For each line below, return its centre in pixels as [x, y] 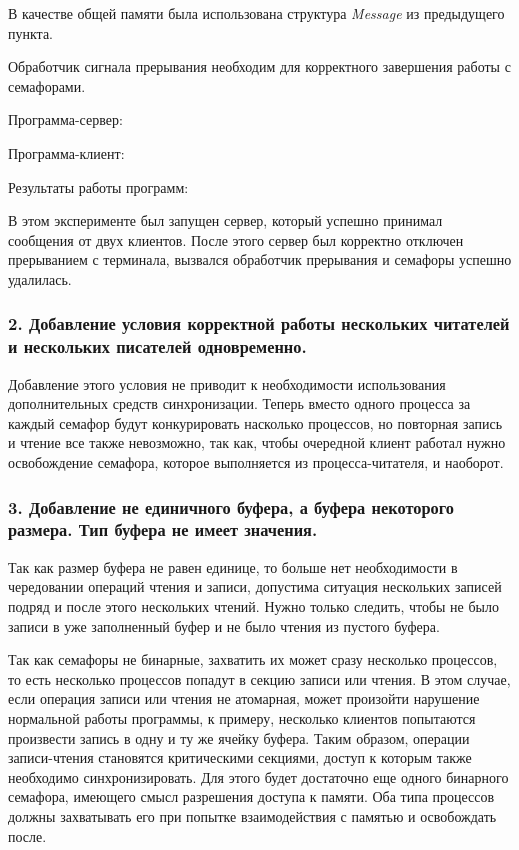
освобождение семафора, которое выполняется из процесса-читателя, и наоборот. [256, 462]
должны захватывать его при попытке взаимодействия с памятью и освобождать [252, 815]
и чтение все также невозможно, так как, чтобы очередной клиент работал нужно [257, 442]
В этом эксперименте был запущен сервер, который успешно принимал [225, 220]
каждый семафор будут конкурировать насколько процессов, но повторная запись [255, 422]
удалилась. [40, 278]
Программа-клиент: [66, 152]
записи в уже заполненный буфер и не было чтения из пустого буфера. [224, 625]
